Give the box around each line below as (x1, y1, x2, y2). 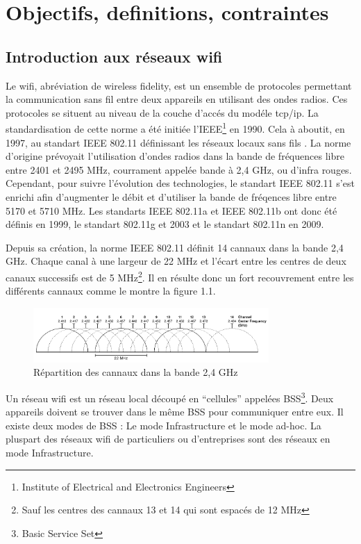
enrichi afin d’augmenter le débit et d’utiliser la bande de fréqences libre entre (6, 189, 337, 204)
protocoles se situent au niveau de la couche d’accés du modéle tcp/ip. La (6, 105, 319, 119)
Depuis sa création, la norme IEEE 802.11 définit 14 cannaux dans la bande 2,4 (6, 240, 344, 254)
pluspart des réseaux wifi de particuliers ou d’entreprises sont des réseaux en (6, 431, 330, 446)
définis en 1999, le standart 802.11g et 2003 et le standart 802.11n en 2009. (6, 217, 324, 231)
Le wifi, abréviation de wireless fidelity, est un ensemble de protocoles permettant (6, 78, 352, 92)
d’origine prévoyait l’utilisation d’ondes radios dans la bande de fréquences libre (6, 149, 344, 163)
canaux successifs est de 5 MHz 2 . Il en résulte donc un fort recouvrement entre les (6, 267, 354, 284)
